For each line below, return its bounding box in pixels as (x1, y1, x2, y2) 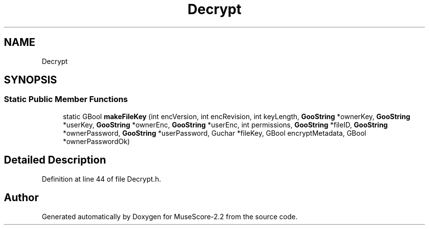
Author (4, 191, 39, 204)
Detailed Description (4, 154, 106, 167)
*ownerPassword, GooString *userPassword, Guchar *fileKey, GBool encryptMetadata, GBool (63, 128, 366, 137)
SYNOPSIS (4, 74, 57, 86)
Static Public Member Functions (4, 94, 128, 104)
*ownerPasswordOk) (63, 137, 130, 146)
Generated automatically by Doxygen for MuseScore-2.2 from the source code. (42, 212, 298, 221)
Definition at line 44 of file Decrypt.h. (42, 174, 161, 183)
